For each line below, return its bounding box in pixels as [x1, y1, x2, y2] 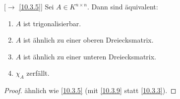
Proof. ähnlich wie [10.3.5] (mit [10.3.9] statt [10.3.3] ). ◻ [4, 85, 177, 96]
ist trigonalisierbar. [23, 18, 81, 28]
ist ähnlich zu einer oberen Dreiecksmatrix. [23, 35, 154, 45]
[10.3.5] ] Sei [19, 1, 54, 11]
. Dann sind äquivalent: [87, 1, 158, 11]
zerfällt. [26, 68, 50, 78]
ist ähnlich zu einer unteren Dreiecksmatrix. [23, 51, 157, 61]
